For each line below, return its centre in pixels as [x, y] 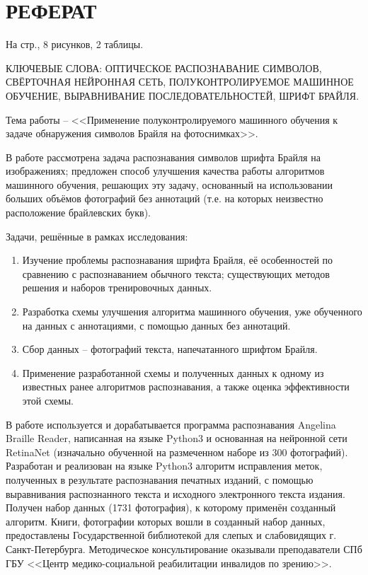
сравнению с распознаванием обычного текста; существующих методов [176, 273]
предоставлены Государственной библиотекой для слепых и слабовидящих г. [171, 535]
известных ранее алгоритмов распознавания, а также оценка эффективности [186, 387]
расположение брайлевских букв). [79, 213]
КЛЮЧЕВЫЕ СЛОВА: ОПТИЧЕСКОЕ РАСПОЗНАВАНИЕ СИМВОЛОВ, [164, 68]
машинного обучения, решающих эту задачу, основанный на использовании [169, 184]
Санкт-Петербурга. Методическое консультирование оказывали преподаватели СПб [184, 548]
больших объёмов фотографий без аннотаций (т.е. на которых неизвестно [165, 198]
